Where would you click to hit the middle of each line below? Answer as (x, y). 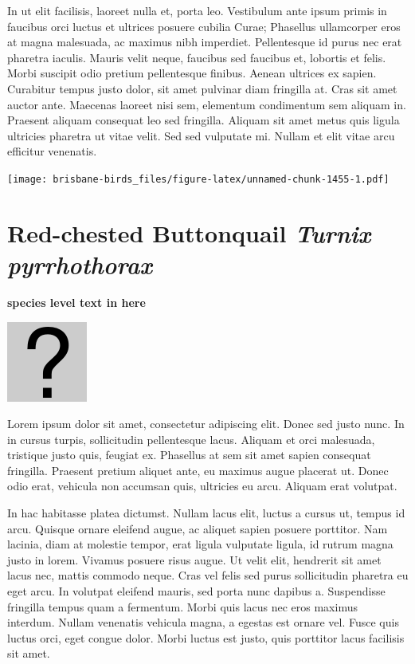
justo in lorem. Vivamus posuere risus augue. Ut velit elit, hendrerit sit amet (194, 559)
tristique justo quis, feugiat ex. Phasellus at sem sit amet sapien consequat (189, 455)
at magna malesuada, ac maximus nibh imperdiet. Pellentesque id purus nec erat (205, 42)
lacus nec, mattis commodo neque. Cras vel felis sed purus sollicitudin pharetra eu (208, 575)
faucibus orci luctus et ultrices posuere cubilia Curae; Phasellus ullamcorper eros (204, 26)
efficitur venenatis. (52, 151)
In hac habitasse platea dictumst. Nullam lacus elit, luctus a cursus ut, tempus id (206, 513)
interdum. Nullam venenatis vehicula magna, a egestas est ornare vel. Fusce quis (203, 622)
